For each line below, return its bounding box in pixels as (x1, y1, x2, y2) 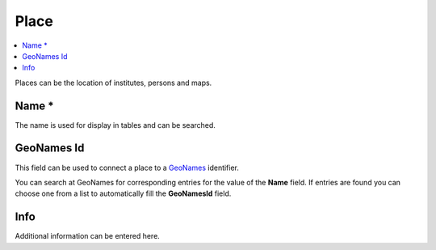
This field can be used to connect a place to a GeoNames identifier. (15, 163, 240, 172)
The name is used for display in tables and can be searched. (15, 120, 216, 129)
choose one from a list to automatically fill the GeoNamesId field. (15, 189, 232, 198)
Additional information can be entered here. (15, 231, 161, 241)
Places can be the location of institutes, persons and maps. (15, 78, 212, 87)
